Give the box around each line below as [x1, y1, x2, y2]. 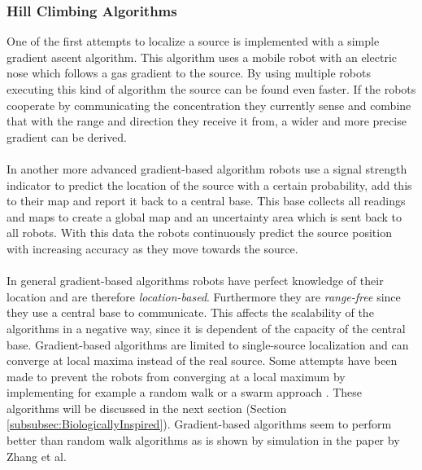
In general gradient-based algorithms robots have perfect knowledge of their [7, 272, 384, 289]
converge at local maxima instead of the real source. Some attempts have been [7, 352, 398, 369]
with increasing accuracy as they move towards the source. [7, 239, 298, 257]
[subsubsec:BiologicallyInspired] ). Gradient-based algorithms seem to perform [7, 415, 392, 433]
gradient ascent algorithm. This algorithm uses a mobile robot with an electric [7, 48, 397, 65]
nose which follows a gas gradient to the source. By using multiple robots [7, 64, 371, 81]
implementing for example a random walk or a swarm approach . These [7, 384, 363, 401]
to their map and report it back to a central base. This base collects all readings [7, 192, 406, 209]
